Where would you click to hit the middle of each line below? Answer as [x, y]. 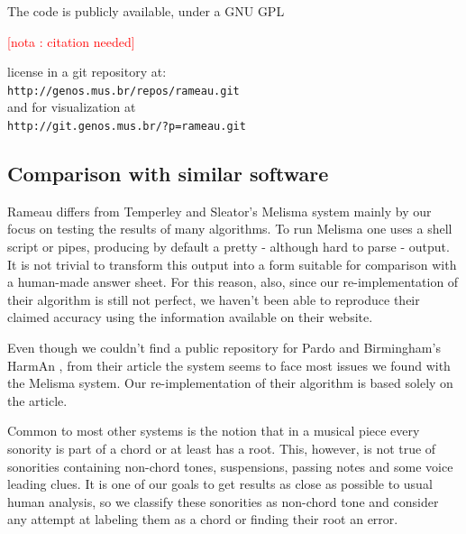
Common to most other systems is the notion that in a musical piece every [214, 431]
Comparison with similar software [168, 174]
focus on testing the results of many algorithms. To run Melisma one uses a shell [230, 229]
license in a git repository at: [87, 72]
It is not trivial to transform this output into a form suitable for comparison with [232, 264]
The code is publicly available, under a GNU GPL [146, 11]
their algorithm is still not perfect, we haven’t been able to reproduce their [214, 299]
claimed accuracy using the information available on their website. [190, 317]
